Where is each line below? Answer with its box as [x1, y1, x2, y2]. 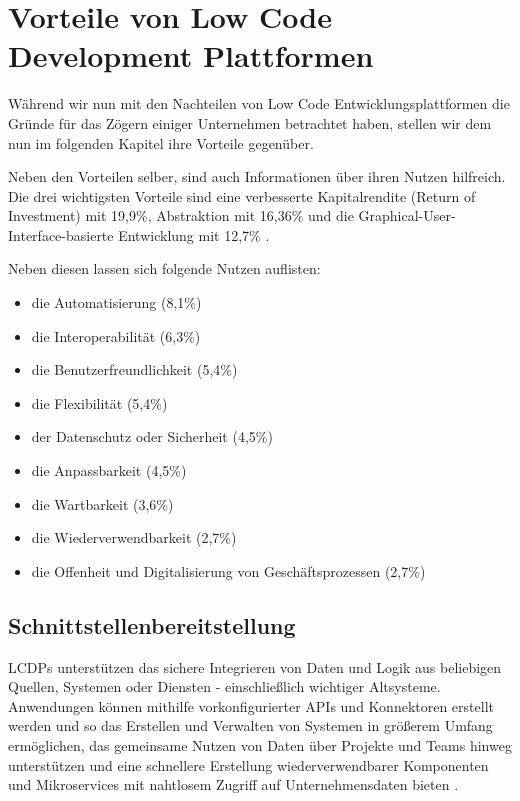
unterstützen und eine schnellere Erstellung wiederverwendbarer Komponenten [8, 754, 489, 775]
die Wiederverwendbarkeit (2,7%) [31, 527, 237, 548]
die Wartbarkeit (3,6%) [31, 493, 174, 514]
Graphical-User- [358, 205, 456, 226]
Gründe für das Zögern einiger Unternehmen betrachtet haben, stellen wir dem [8, 112, 492, 133]
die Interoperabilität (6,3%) [31, 325, 201, 346]
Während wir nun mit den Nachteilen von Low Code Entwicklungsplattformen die [8, 93, 510, 114]
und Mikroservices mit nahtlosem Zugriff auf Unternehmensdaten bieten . [8, 774, 459, 795]
